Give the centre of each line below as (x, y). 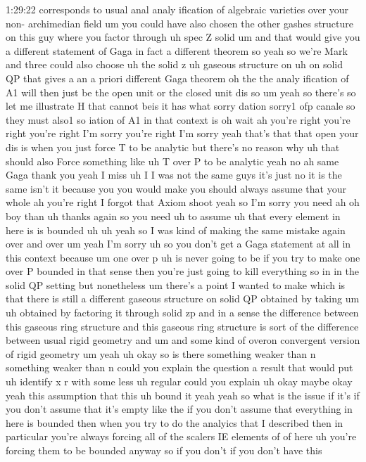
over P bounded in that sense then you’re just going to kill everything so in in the (182, 271)
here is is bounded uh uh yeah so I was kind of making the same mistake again (176, 230)
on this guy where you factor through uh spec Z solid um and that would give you (183, 37)
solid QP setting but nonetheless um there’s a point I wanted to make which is (176, 284)
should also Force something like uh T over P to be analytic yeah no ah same (172, 161)
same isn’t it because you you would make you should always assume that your (176, 188)
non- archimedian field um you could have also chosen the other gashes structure (180, 23)
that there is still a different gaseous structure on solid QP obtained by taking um (183, 299)
